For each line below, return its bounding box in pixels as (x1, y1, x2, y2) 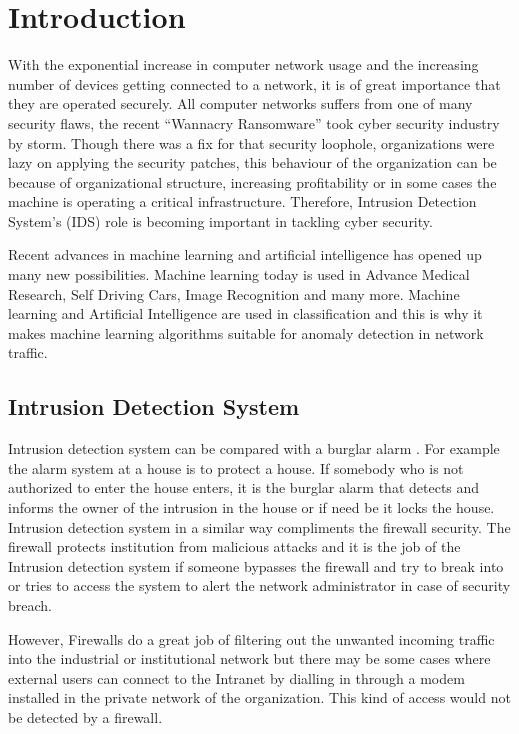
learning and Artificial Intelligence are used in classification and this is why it (8, 303, 483, 324)
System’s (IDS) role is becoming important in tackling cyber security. (8, 210, 433, 231)
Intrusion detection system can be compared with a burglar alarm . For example (8, 438, 500, 459)
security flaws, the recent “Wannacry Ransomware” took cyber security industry (8, 112, 500, 133)
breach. (8, 594, 52, 615)
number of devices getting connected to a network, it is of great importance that (8, 73, 501, 94)
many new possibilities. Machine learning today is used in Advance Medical (8, 264, 470, 285)
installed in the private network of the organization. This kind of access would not (8, 687, 511, 708)
